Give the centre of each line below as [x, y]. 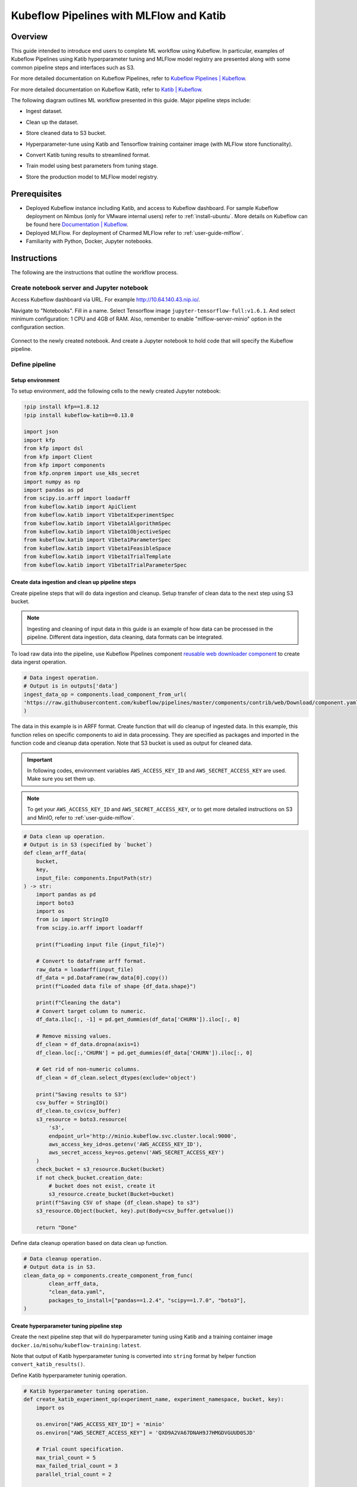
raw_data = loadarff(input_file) [85, 969]
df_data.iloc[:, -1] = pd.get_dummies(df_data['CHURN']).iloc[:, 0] [138, 1019]
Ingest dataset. [44, 111]
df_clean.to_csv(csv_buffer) [79, 1111]
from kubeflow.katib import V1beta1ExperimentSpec [99, 515]
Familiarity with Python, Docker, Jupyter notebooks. [89, 241]
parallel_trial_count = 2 [74, 1474]
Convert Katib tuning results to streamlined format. [88, 155]
